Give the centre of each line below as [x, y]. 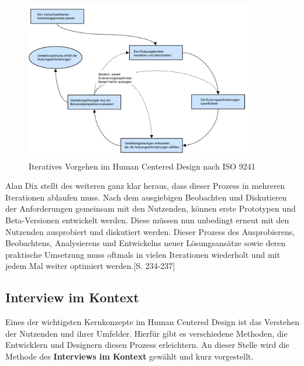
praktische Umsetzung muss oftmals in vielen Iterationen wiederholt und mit [143, 254]
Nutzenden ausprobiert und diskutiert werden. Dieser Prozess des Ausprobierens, [150, 231]
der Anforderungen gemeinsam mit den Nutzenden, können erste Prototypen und [151, 208]
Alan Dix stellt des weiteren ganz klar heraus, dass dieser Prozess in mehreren [145, 186]
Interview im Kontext [72, 297]
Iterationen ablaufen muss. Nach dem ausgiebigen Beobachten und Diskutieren [146, 197]
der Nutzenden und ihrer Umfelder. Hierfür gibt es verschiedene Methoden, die [146, 333]
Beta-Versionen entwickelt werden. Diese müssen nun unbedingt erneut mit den [147, 220]
